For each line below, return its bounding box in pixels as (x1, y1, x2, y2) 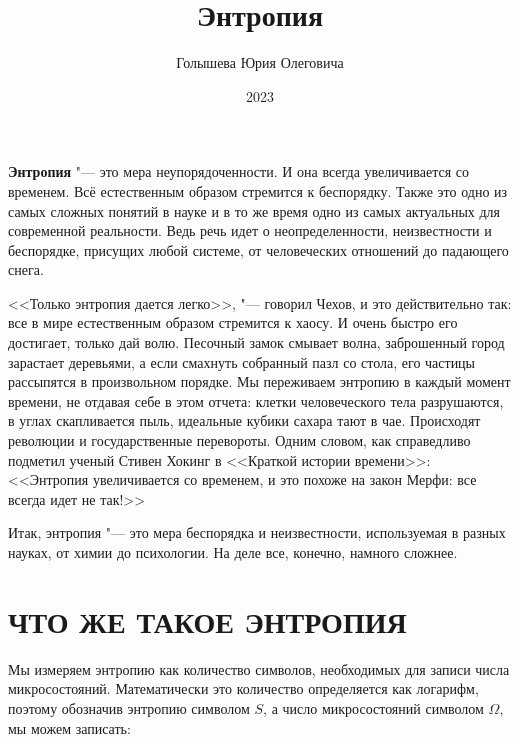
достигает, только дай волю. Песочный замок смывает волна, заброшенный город (8, 332, 505, 353)
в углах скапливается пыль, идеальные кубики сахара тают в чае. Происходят (8, 410, 481, 431)
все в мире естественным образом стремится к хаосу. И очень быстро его (8, 312, 458, 333)
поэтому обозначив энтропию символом (8, 697, 250, 718)
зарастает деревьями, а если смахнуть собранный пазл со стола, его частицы (8, 351, 476, 372)
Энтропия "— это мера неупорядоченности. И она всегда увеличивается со (8, 161, 469, 182)
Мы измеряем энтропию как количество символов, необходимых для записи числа (8, 658, 510, 679)
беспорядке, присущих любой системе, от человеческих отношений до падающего (8, 239, 509, 260)
